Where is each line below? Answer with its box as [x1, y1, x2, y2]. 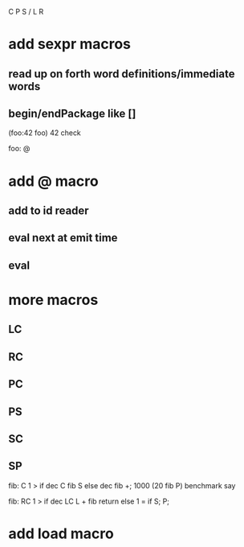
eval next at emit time [8, 231, 118, 245]
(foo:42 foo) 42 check [8, 128, 82, 138]
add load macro [8, 524, 114, 542]
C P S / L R [8, 7, 44, 16]
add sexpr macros [8, 35, 131, 53]
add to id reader [8, 204, 90, 217]
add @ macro [8, 172, 99, 190]
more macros [8, 290, 99, 309]
